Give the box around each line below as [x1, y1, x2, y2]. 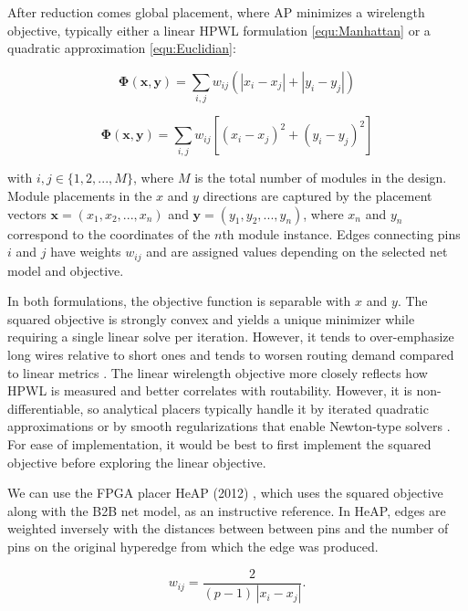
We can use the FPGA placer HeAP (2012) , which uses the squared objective [7, 483, 443, 502]
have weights [50, 242, 121, 261]
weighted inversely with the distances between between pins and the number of [7, 519, 449, 538]
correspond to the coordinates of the [7, 224, 211, 243]
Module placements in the [7, 186, 152, 205]
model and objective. [7, 260, 124, 279]
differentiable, [7, 398, 84, 417]
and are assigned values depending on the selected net [146, 242, 448, 261]
